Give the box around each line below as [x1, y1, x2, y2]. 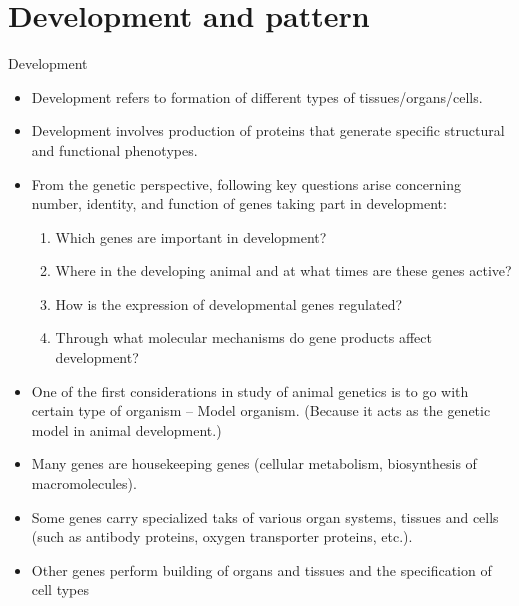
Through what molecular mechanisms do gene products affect [55, 327, 432, 348]
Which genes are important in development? [55, 226, 327, 247]
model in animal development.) [31, 419, 222, 440]
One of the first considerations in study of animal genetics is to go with [31, 380, 469, 401]
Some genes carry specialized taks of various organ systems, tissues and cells [31, 506, 499, 527]
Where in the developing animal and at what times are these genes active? [55, 260, 512, 281]
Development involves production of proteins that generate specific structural [31, 120, 505, 141]
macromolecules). [31, 473, 137, 494]
